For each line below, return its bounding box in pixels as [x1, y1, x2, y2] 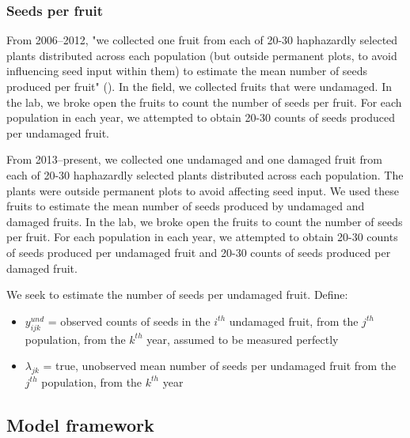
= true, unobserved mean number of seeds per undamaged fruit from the [43, 357, 397, 374]
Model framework [6, 412, 154, 436]
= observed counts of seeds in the [47, 312, 211, 329]
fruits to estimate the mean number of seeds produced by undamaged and [6, 198, 365, 214]
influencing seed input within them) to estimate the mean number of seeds [6, 62, 368, 79]
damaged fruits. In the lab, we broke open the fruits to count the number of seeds [6, 213, 403, 229]
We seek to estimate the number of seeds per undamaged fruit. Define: [6, 286, 348, 303]
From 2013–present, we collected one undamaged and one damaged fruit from [6, 151, 382, 168]
